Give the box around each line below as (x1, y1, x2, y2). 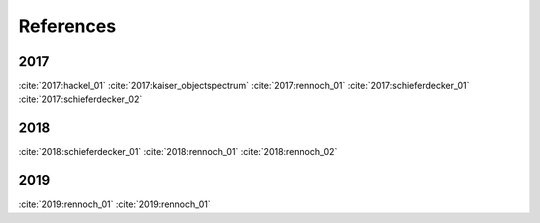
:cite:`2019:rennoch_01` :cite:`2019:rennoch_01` (18, 198, 212, 210)
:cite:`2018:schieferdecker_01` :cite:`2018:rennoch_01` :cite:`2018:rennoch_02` (18, 146, 338, 158)
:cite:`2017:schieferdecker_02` (18, 93, 143, 105)
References (18, 15, 117, 37)
